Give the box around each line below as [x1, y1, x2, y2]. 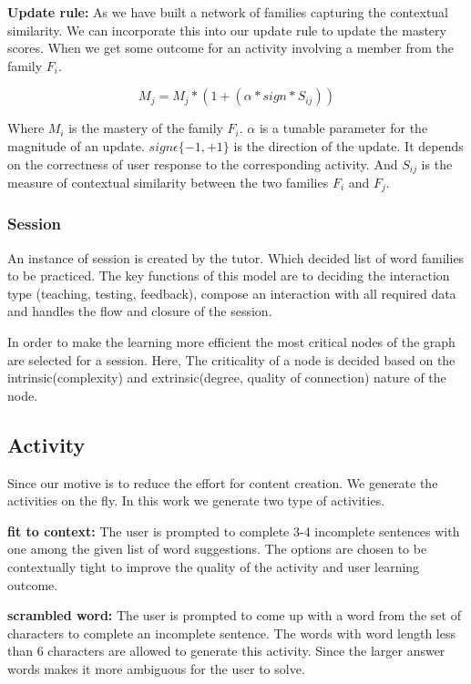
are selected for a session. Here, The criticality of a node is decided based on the [7, 350, 456, 369]
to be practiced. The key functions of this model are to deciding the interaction [7, 266, 450, 285]
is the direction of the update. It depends [233, 136, 464, 155]
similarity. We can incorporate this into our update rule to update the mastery [7, 20, 446, 39]
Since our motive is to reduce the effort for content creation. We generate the [7, 473, 438, 492]
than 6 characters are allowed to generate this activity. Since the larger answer [7, 641, 445, 660]
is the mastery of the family [68, 118, 223, 138]
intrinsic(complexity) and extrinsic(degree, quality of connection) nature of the [7, 368, 446, 387]
